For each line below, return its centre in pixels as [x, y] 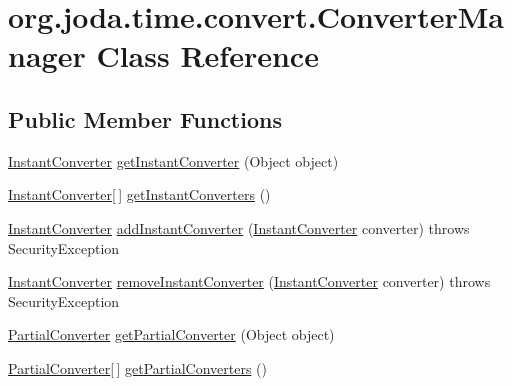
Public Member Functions [145, 118]
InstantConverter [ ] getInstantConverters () [139, 194]
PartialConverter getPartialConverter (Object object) [171, 334]
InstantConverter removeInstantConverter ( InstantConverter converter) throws [249, 281]
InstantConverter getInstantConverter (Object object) [173, 160]
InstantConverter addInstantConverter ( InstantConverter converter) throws [239, 227]
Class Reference [207, 55]
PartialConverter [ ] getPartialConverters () [137, 367]
